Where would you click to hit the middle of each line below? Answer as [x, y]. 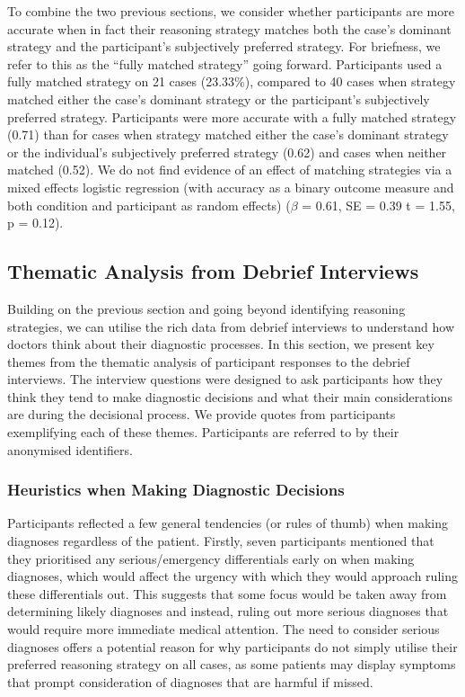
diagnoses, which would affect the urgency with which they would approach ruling [232, 576]
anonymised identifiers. [70, 449]
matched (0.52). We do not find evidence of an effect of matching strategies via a [230, 170]
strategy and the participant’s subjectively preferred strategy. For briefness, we [224, 46]
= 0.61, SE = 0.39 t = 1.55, [378, 205]
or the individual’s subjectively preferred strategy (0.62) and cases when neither [227, 152]
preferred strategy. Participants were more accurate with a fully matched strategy [232, 116]
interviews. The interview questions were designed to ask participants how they [225, 379]
